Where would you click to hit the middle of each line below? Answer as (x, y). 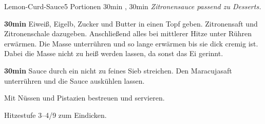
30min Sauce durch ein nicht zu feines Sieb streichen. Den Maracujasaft (118, 70)
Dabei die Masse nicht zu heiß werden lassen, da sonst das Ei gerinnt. (114, 53)
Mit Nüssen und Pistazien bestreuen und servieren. (84, 98)
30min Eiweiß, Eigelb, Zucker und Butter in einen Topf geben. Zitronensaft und (131, 23)
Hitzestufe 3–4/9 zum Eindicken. (55, 115)
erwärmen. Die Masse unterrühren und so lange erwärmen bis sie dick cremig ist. (131, 43)
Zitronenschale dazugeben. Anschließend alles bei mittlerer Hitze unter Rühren (128, 33)
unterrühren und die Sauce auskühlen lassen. (74, 80)
